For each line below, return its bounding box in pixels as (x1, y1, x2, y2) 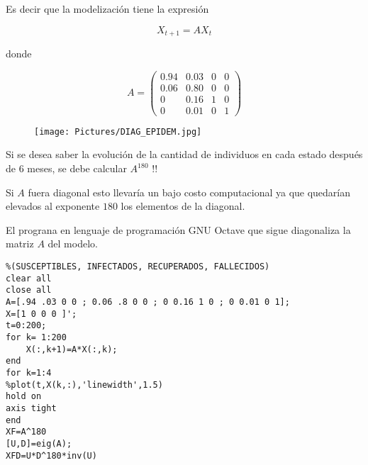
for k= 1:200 (6, 332, 67, 342)
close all (6, 285, 52, 296)
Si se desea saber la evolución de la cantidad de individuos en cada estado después (6, 147, 363, 162)
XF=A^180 (6, 427, 47, 437)
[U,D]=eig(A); (6, 438, 72, 449)
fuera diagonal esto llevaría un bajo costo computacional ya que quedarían (28, 184, 351, 199)
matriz (6, 236, 34, 251)
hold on (6, 391, 42, 402)
